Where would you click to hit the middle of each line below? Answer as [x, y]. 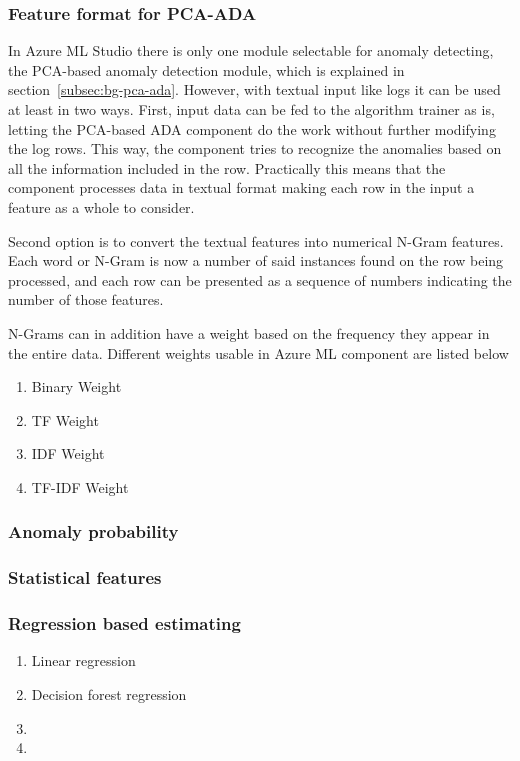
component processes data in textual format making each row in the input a [241, 187]
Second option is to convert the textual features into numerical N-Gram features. [256, 240]
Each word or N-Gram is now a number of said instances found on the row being [256, 260]
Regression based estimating [124, 623]
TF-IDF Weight [80, 486]
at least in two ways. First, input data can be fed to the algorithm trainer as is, [251, 109]
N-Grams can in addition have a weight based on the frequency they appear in [249, 332]
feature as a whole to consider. [101, 206]
